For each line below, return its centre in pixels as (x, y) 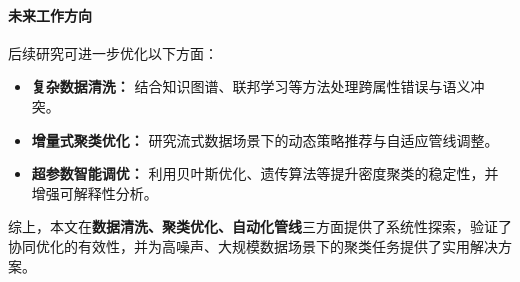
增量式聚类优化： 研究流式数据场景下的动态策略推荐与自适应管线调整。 (265, 139)
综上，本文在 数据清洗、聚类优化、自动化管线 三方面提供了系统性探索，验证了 (260, 226)
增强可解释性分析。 (94, 192)
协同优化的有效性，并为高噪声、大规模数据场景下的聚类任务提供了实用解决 (253, 245)
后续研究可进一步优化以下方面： (113, 52)
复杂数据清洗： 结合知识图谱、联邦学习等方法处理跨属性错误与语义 (251, 86)
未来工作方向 (50, 14)
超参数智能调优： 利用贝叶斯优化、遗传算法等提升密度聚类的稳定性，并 (265, 173)
